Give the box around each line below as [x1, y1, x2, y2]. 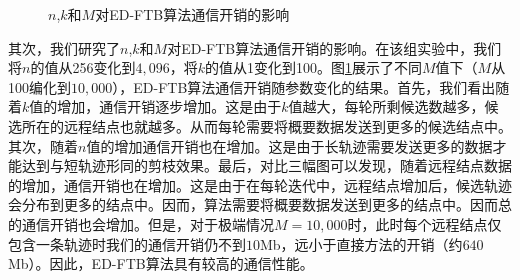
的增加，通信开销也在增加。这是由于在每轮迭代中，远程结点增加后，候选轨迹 [8, 174, 512, 195]
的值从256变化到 [30, 57, 136, 78]
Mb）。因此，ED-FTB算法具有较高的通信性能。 [8, 253, 314, 274]
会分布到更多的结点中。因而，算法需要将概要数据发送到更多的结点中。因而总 [8, 194, 512, 215]
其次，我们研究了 [8, 37, 120, 58]
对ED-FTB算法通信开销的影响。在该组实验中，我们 [167, 37, 502, 58]
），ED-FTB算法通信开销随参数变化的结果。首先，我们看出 [112, 76, 496, 97]
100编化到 [8, 76, 71, 97]
